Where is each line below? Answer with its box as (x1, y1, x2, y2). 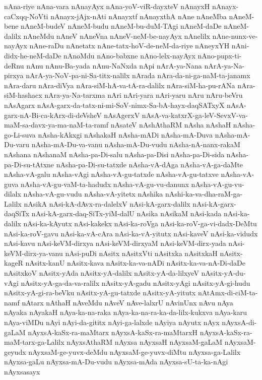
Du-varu (4, 139, 30, 150)
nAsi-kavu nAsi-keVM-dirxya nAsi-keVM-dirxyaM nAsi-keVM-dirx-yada (4, 238, 226, 248)
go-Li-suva (4, 129, 36, 140)
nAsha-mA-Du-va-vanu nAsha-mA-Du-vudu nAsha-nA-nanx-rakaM (31, 139, 240, 150)
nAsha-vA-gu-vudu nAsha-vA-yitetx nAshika (23, 188, 163, 199)
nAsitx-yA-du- (201, 268, 246, 278)
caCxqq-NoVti (4, 11, 48, 21)
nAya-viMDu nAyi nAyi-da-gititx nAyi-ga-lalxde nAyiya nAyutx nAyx (4, 317, 220, 327)
